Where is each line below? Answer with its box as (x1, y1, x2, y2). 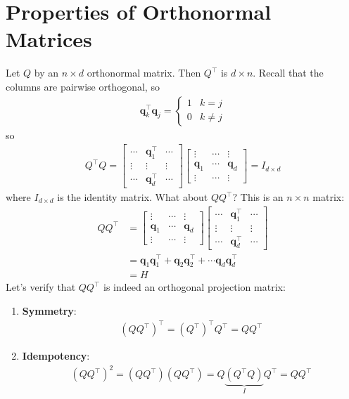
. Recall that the (253, 65, 324, 80)
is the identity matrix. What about (57, 190, 208, 204)
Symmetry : (22, 303, 77, 318)
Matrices (6, 25, 92, 53)
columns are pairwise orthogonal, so (6, 79, 160, 93)
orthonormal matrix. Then (87, 65, 201, 80)
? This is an (232, 190, 284, 204)
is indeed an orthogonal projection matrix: (103, 280, 286, 294)
